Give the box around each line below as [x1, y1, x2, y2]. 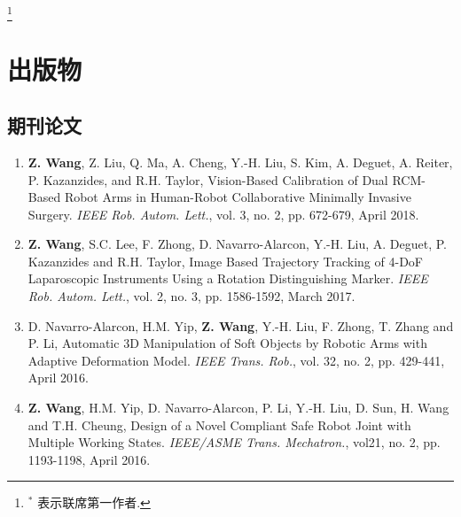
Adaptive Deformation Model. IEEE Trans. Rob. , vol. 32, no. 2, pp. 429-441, [27, 351, 445, 369]
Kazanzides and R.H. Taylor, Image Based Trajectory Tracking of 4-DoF [27, 251, 423, 270]
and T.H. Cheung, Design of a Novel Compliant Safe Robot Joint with [27, 415, 411, 434]
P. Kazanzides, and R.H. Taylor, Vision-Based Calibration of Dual [27, 170, 388, 189]
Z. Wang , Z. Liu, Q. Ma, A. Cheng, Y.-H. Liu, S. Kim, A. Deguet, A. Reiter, [27, 152, 453, 171]
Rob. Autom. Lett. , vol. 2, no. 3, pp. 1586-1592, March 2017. [27, 287, 356, 305]
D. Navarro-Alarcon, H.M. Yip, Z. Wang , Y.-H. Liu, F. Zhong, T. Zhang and [27, 316, 454, 335]
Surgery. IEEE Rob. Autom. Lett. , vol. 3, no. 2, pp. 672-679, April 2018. [27, 204, 419, 223]
